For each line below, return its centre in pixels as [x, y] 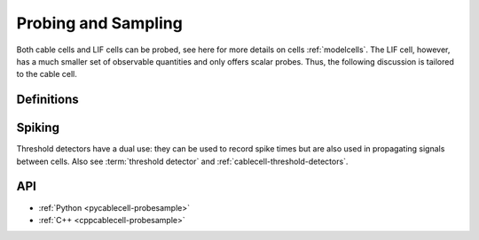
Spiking [38, 128]
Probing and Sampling [100, 23]
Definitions [47, 100]
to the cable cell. [47, 74]
